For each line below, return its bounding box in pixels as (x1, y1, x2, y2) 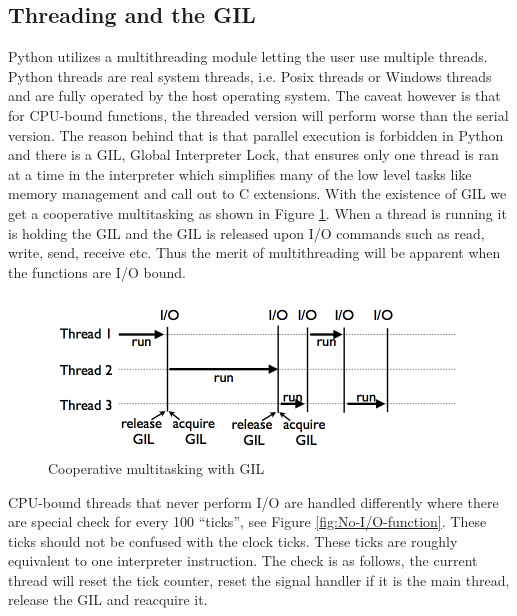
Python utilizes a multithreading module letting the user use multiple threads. (8, 46, 488, 67)
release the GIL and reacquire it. (8, 589, 208, 610)
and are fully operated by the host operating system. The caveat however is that (8, 85, 501, 106)
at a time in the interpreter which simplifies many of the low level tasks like (8, 163, 472, 184)
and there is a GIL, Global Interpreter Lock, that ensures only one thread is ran (8, 144, 499, 165)
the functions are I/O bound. (8, 261, 186, 282)
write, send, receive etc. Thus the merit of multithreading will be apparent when (8, 242, 501, 263)
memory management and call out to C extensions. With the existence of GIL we (8, 183, 507, 204)
